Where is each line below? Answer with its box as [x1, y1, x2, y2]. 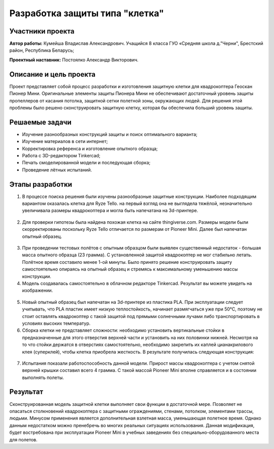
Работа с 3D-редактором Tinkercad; [22, 153, 101, 158]
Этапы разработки [9, 180, 72, 189]
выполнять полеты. [22, 374, 64, 381]
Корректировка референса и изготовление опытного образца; [22, 145, 158, 152]
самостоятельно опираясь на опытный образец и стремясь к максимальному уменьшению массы [22, 266, 238, 272]
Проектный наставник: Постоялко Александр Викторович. [9, 56, 139, 63]
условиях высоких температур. [22, 320, 91, 326]
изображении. [22, 287, 53, 294]
